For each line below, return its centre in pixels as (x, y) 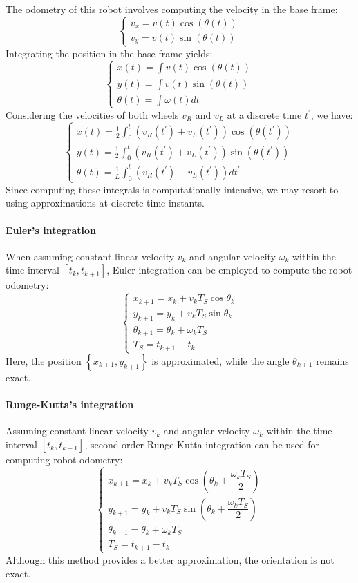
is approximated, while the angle (220, 360)
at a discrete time (264, 114)
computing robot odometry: (64, 459)
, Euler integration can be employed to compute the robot (229, 270)
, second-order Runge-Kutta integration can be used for (202, 444)
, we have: (332, 114)
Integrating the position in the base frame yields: (109, 53)
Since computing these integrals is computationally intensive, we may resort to (172, 189)
